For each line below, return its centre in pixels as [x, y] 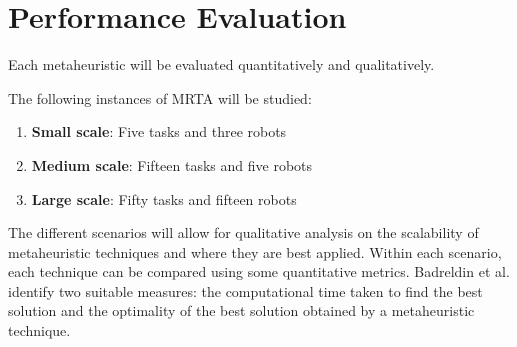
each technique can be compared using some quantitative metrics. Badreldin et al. [259, 271]
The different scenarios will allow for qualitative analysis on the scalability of [243, 232]
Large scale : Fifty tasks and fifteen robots [164, 198]
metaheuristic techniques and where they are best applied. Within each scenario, [255, 251]
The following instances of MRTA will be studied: [160, 97]
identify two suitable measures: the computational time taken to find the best [245, 290]
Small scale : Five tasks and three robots [159, 131]
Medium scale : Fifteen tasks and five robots [172, 164]
